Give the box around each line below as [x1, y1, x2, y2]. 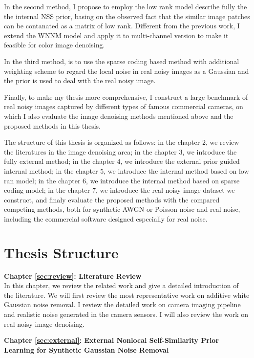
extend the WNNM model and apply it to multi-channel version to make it [4, 30, 229, 40]
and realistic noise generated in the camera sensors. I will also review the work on [4, 309, 248, 319]
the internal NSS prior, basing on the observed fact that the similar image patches [4, 11, 250, 21]
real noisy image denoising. [4, 318, 85, 329]
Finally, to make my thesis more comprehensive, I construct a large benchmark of [4, 91, 248, 102]
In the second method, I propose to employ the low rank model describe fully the [4, 1, 247, 11]
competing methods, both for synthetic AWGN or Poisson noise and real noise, [4, 204, 240, 214]
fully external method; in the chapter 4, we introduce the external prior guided [4, 156, 240, 166]
